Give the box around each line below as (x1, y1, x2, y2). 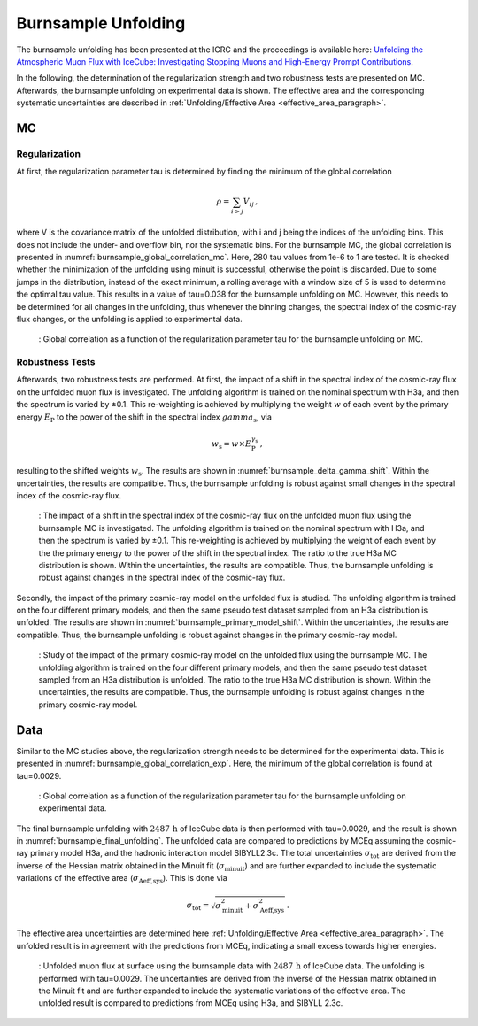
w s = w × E (211, 438, 252, 451)
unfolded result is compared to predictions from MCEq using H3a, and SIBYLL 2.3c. (38, 998, 343, 1008)
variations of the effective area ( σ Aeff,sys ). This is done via (16, 873, 227, 885)
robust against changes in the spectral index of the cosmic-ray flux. (38, 572, 286, 583)
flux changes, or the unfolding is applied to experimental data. (16, 313, 243, 324)
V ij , (243, 197, 258, 209)
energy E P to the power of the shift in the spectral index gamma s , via (16, 412, 272, 424)
